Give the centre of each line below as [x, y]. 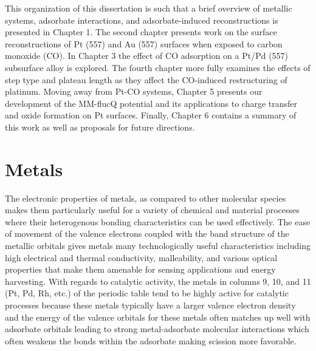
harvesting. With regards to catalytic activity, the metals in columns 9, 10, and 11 [158, 281]
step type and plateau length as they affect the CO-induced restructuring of [146, 79]
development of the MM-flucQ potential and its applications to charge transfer [151, 103]
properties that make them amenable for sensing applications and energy [140, 269]
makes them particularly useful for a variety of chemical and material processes [152, 210]
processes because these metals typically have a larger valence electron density [150, 305]
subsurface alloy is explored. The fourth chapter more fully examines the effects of [158, 67]
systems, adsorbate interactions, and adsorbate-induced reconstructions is [142, 20]
